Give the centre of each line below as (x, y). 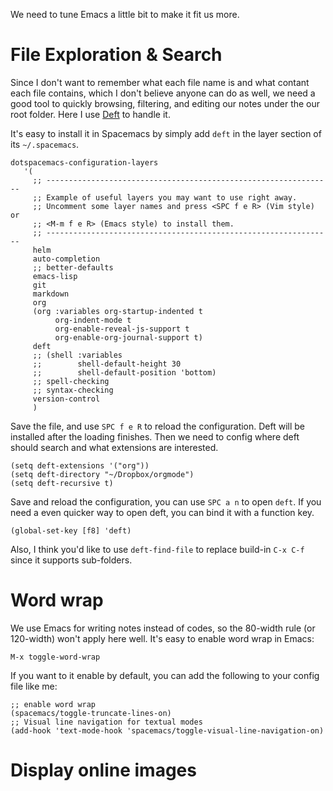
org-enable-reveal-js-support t (122, 329)
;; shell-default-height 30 (107, 364)
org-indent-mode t (93, 320)
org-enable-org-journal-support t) (128, 337)
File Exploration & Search (116, 55)
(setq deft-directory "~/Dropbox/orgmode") (102, 474)
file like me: (34, 686)
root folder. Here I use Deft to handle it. (90, 114)
